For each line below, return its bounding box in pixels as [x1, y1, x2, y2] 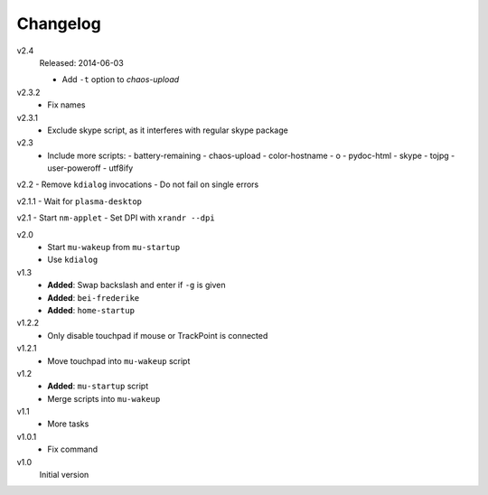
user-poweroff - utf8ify [47, 163, 134, 173]
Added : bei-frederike [47, 292, 140, 303]
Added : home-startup [47, 304, 136, 315]
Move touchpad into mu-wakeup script [47, 355, 191, 366]
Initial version [39, 470, 89, 481]
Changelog [16, 14, 101, 33]
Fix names [47, 99, 86, 110]
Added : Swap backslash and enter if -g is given [47, 280, 226, 291]
